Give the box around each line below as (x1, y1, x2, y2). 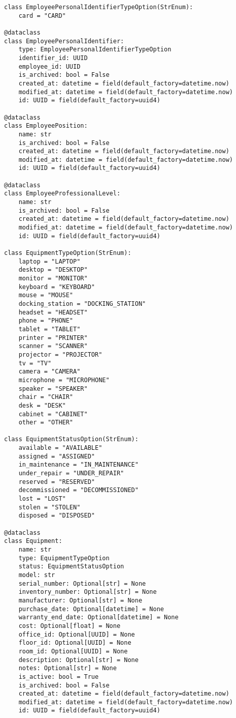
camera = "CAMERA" (18, 368, 81, 376)
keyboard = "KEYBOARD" (18, 283, 95, 291)
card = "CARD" (18, 12, 66, 19)
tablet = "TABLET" (18, 325, 81, 333)
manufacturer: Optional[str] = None (18, 596, 143, 604)
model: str (18, 571, 55, 579)
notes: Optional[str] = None (18, 665, 117, 672)
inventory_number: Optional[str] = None (18, 588, 157, 596)
